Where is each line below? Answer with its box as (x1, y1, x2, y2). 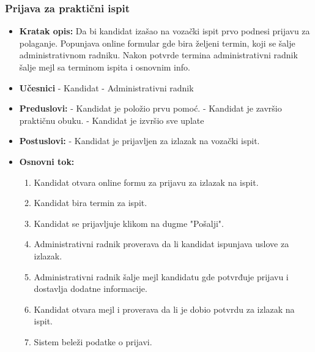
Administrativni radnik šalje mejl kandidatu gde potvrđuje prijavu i (34, 270, 289, 283)
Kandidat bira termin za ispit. (34, 196, 147, 209)
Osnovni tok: (19, 155, 75, 167)
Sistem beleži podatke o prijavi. (34, 335, 152, 348)
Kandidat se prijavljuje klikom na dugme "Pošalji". (34, 216, 224, 229)
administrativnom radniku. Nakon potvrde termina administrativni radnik (19, 48, 298, 61)
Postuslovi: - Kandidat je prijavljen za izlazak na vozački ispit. (19, 134, 260, 147)
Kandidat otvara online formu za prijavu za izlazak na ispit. (34, 175, 259, 188)
